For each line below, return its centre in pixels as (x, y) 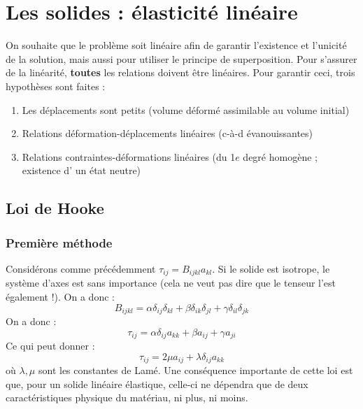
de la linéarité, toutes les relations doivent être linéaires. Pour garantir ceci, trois (180, 72)
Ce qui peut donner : (50, 346)
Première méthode (59, 242)
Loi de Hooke (55, 208)
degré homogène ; (280, 156)
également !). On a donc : (60, 296)
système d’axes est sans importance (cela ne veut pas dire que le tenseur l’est (171, 283)
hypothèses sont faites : (56, 86)
